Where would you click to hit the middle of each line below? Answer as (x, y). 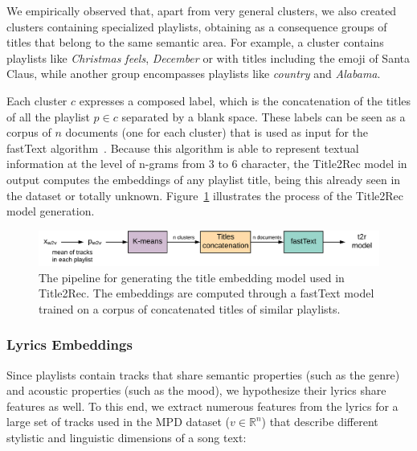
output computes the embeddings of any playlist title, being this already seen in (204, 179)
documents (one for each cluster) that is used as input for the (217, 132)
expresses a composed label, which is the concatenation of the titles (245, 100)
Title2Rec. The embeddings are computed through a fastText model (206, 293)
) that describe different (320, 422)
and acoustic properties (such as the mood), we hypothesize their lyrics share (196, 390)
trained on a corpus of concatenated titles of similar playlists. (190, 308)
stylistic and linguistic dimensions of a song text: (127, 437)
